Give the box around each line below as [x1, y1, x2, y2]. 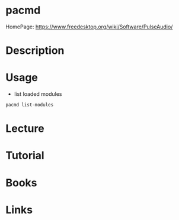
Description [5, 44, 65, 57]
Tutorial [5, 149, 45, 163]
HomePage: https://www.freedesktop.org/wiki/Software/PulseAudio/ [5, 23, 173, 30]
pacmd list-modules [5, 102, 54, 108]
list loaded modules [14, 90, 62, 98]
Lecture [5, 122, 45, 135]
